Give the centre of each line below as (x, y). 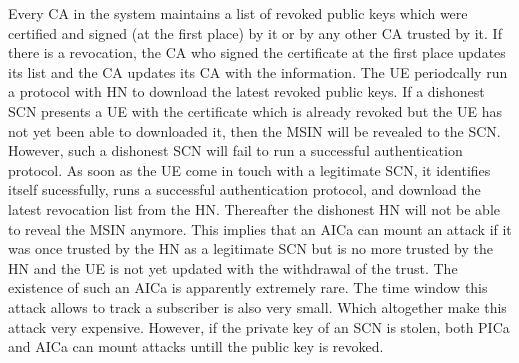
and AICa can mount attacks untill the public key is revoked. (196, 346)
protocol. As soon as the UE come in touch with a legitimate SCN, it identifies (249, 169)
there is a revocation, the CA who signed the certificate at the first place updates (257, 52)
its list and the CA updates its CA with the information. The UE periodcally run (258, 71)
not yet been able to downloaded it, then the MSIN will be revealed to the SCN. (254, 130)
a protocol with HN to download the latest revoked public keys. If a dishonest (246, 91)
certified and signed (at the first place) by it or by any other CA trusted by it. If (255, 32)
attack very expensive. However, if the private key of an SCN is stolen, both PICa (259, 326)
